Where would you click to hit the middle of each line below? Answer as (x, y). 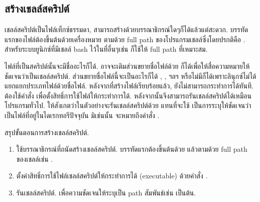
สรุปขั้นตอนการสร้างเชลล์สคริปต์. (47, 132)
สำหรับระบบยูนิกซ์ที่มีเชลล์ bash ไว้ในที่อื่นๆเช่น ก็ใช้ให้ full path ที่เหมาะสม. (106, 49)
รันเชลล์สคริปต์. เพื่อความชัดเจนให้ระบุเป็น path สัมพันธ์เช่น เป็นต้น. (106, 192)
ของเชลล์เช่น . (34, 159)
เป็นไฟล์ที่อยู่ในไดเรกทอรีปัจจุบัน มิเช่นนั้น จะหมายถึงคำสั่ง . (82, 115)
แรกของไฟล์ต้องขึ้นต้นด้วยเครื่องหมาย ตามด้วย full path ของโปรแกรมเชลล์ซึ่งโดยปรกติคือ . (125, 39)
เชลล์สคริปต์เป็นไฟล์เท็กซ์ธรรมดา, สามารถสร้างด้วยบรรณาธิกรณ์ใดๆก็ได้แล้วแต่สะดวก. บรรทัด (126, 29)
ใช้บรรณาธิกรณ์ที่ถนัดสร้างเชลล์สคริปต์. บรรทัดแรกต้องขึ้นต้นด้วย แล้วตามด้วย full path (132, 149)
